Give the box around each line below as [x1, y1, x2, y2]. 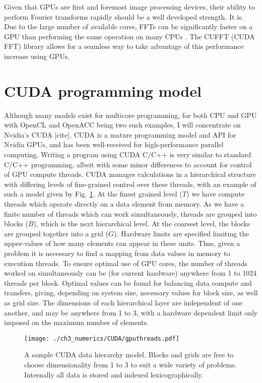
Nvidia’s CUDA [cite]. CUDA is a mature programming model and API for [4, 129, 236, 140]
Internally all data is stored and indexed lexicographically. [24, 369, 204, 379]
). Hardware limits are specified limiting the [114, 228, 249, 238]
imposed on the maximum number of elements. [4, 317, 149, 328]
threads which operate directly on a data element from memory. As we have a [4, 199, 244, 209]
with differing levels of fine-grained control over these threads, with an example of [4, 178, 256, 189]
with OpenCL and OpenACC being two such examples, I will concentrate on [4, 119, 241, 130]
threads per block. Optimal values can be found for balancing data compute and [4, 277, 252, 288]
